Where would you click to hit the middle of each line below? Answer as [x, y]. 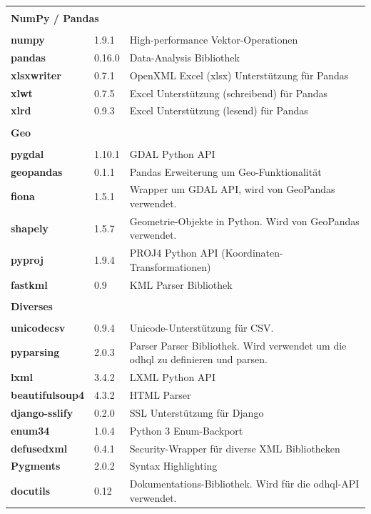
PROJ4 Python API [174, 253]
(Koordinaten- [252, 253]
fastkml [29, 284]
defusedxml [39, 448]
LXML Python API [172, 377]
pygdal [27, 153]
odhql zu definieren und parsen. [198, 359]
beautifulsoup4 [47, 394]
